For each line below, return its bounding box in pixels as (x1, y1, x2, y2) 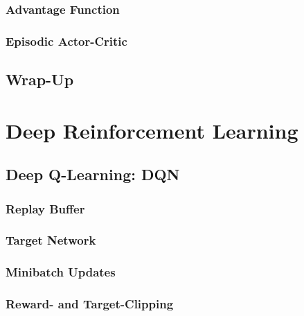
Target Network (6, 231, 96, 249)
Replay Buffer (6, 200, 85, 217)
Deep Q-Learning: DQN (6, 164, 180, 185)
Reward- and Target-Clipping (6, 295, 174, 313)
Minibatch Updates (6, 263, 116, 281)
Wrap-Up (6, 69, 74, 90)
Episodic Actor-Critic (6, 32, 127, 49)
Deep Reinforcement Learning (6, 116, 298, 144)
